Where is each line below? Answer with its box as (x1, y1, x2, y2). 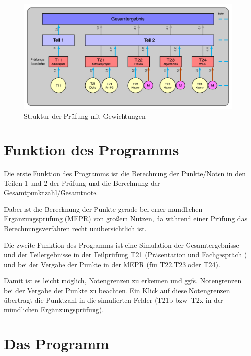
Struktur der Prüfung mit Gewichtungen (24, 111, 146, 121)
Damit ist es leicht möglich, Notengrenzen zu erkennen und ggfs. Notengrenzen (4, 275, 242, 286)
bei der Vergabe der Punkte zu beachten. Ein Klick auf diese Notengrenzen (4, 285, 230, 295)
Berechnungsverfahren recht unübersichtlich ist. (4, 223, 147, 233)
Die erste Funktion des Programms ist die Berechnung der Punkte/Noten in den (4, 168, 246, 178)
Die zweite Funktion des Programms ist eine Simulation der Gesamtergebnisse (4, 239, 239, 250)
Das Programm (4, 333, 109, 353)
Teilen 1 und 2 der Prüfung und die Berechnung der (4, 178, 160, 188)
